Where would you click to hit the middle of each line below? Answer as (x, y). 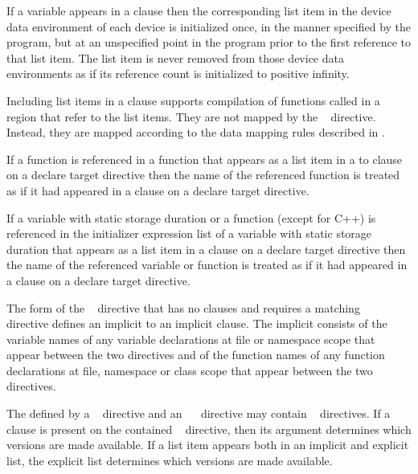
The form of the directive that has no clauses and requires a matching (183, 307)
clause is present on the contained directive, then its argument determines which (209, 429)
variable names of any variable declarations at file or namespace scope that (191, 339)
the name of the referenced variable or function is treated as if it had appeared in (207, 265)
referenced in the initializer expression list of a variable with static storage (189, 233)
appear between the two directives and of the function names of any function (196, 355)
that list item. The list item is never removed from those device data (175, 57)
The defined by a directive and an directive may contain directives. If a (199, 413)
